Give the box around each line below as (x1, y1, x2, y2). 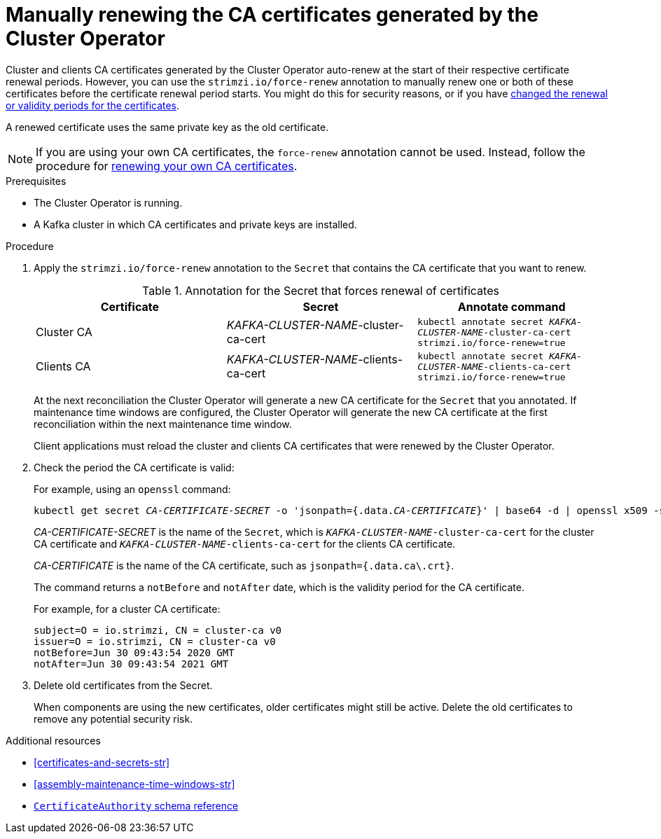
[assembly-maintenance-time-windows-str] (34, 777, 235, 790)
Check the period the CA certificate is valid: (34, 461, 235, 473)
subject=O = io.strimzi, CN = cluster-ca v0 (34, 624, 282, 636)
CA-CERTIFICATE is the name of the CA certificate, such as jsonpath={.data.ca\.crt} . (34, 559, 454, 571)
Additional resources (6, 734, 101, 747)
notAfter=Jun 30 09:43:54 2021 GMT (34, 658, 229, 670)
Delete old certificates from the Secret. (34, 679, 213, 691)
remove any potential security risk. (34, 712, 193, 725)
